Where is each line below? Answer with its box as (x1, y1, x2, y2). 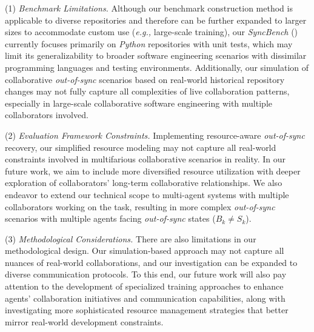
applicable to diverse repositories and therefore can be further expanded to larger (5, 13, 307, 26)
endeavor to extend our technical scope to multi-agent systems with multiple (5, 188, 289, 201)
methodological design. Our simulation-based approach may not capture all (5, 244, 284, 257)
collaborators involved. (5, 108, 89, 121)
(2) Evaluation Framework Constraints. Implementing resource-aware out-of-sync (5, 128, 305, 141)
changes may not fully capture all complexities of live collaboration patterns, (5, 85, 290, 98)
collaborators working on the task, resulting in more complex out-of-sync (5, 200, 275, 213)
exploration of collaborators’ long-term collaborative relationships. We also (5, 176, 282, 189)
